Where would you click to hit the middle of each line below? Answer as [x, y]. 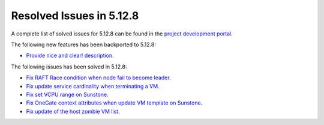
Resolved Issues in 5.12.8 [75, 16]
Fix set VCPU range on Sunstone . [67, 94]
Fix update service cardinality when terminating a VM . [93, 86]
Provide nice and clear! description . [70, 56]
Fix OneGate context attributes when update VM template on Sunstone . [114, 103]
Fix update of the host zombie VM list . [73, 111]
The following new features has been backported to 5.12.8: [83, 44]
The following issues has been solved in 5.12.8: [69, 67]
